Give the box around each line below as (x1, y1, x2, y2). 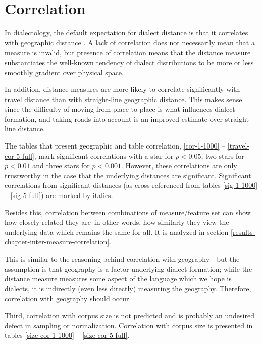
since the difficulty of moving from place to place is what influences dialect (5, 104, 235, 114)
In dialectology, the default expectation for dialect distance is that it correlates (5, 27, 248, 38)
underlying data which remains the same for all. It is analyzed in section (5, 226, 229, 237)
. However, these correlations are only (121, 160, 237, 171)
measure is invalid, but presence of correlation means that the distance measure (5, 47, 251, 58)
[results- (231, 226, 255, 237)
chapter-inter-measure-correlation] (5, 236, 110, 247)
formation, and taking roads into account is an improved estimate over (5, 113, 223, 124)
